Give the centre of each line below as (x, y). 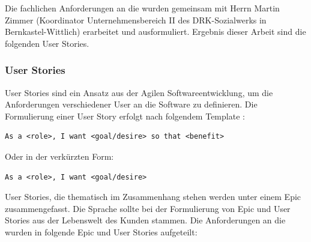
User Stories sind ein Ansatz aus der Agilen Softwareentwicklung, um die (139, 92)
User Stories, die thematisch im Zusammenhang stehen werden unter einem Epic (153, 197)
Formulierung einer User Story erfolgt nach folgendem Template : (125, 116)
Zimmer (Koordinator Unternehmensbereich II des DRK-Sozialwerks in (136, 20)
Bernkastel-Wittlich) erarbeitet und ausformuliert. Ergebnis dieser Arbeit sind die (155, 32)
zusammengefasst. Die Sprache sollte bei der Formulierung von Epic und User (148, 208)
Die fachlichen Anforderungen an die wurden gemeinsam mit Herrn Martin (142, 8)
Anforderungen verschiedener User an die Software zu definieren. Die (131, 104)
